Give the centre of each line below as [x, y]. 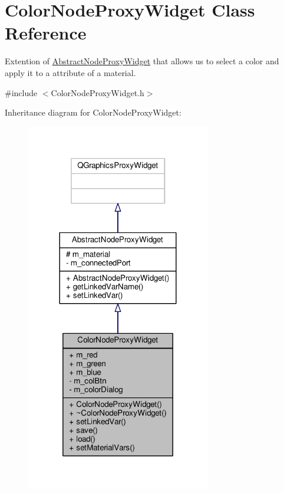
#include [21, 92]
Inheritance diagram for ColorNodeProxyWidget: [93, 112]
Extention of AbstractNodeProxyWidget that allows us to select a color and [142, 61]
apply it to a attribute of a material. [70, 72]
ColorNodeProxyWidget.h [98, 92]
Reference [46, 33]
